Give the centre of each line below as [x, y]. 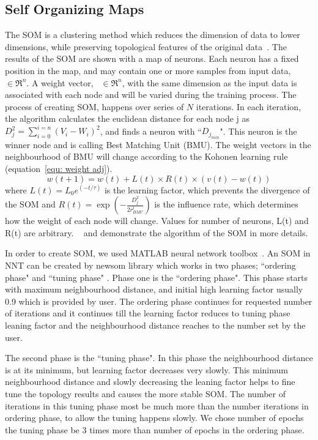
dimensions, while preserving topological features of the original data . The [146, 46]
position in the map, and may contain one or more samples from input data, [148, 70]
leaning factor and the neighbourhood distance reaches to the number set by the [155, 325]
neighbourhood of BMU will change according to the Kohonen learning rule [146, 156]
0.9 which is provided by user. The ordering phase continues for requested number [159, 301]
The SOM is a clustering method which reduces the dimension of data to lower [153, 35]
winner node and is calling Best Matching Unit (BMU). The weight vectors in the [158, 144]
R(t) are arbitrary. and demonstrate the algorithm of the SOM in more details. [157, 232]
